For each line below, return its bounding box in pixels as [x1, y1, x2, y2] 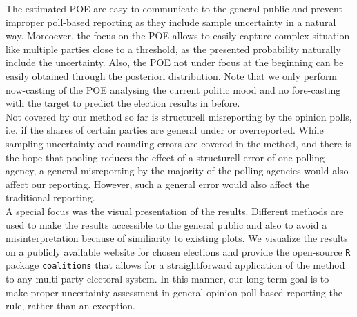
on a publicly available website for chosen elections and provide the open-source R [6, 244, 351, 258]
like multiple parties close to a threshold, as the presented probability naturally [6, 41, 341, 56]
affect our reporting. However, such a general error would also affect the [6, 176, 309, 191]
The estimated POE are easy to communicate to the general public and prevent [6, 1, 342, 15]
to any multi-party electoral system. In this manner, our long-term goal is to [6, 272, 329, 285]
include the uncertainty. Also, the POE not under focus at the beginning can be [6, 55, 344, 70]
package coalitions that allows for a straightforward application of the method [6, 258, 345, 272]
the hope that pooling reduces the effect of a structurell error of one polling [6, 150, 325, 164]
